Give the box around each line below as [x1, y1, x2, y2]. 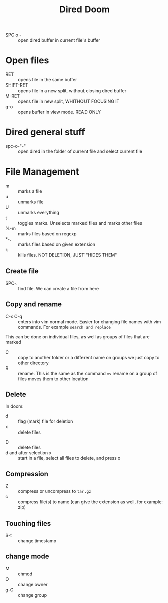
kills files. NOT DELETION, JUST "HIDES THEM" [18, 252, 117, 258]
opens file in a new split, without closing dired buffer [18, 88, 127, 94]
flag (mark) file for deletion [18, 418, 73, 424]
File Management [5, 166, 79, 178]
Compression [5, 469, 49, 478]
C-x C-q [5, 313, 23, 319]
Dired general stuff [5, 127, 86, 138]
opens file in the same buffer [18, 77, 77, 83]
